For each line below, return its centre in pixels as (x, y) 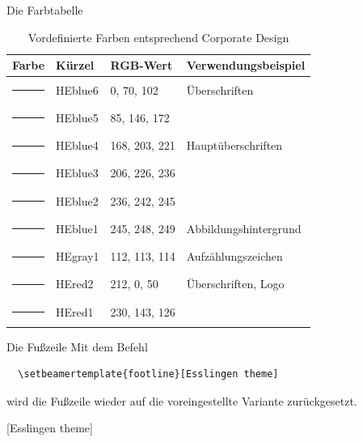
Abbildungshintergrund (244, 228)
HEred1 (75, 311)
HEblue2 (77, 200)
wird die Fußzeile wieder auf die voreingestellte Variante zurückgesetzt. (182, 400)
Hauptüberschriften (234, 145)
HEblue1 (77, 228)
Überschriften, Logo (235, 284)
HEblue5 (77, 117)
